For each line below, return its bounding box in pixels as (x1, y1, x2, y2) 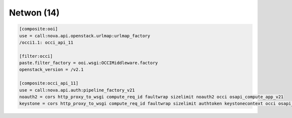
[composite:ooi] (19, 26, 58, 32)
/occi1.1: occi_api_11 (19, 39, 73, 45)
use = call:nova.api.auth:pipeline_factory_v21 (19, 87, 135, 93)
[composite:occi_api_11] (19, 81, 79, 86)
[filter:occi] (19, 53, 53, 59)
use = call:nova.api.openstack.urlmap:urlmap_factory (19, 33, 150, 38)
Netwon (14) (9, 7, 60, 18)
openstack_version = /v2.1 (19, 67, 84, 72)
